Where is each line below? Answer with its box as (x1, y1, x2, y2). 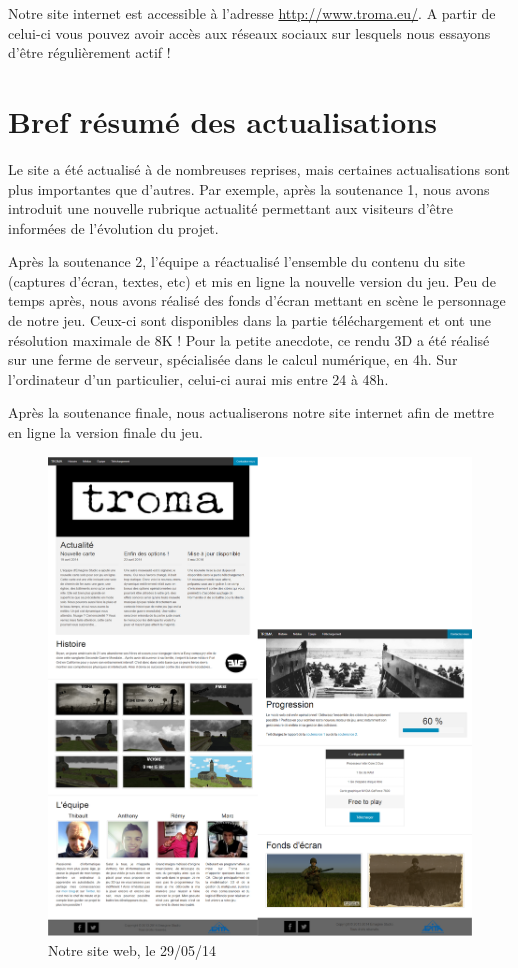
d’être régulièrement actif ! (8, 42, 171, 63)
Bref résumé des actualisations (8, 100, 437, 141)
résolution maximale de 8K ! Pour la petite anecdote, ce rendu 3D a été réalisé (8, 329, 490, 350)
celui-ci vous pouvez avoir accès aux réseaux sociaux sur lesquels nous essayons (8, 22, 491, 43)
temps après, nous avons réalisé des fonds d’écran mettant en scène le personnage (8, 290, 506, 311)
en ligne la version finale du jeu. (8, 422, 203, 443)
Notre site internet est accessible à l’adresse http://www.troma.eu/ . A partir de (8, 3, 496, 23)
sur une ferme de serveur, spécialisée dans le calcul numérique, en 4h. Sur (8, 349, 458, 370)
